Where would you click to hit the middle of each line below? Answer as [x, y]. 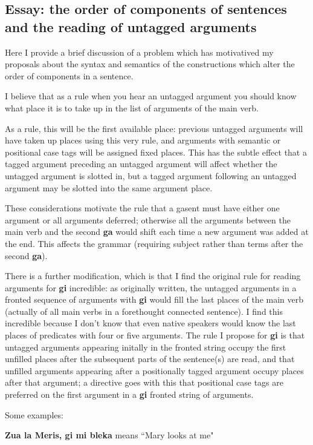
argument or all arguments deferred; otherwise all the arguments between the [148, 219]
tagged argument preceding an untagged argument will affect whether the [141, 164]
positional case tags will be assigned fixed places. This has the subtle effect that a [156, 152]
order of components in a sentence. [69, 75]
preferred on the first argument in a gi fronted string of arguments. [129, 394]
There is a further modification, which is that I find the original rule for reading [153, 276]
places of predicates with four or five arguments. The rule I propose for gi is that [155, 335]
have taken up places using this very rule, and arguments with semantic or [143, 140]
